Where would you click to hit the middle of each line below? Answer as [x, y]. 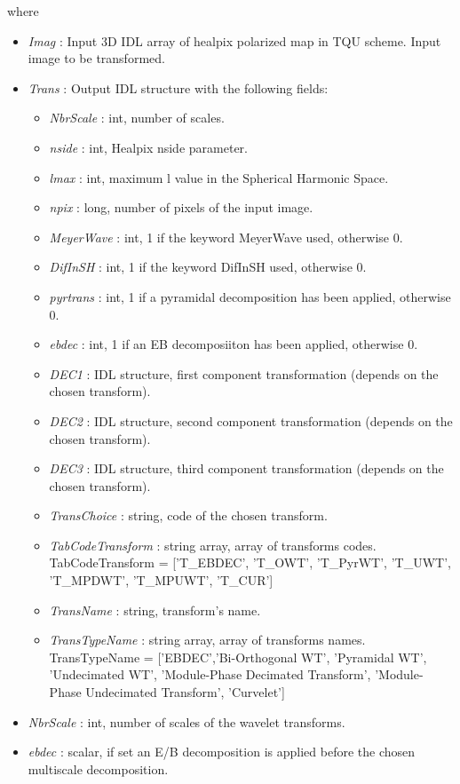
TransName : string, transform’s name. [155, 610]
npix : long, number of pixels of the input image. [181, 207]
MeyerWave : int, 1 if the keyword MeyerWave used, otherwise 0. [226, 237]
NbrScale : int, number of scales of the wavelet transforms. [186, 721]
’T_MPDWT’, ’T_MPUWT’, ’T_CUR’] [161, 580]
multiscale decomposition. [98, 768]
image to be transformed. [96, 58]
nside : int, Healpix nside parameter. [148, 147]
